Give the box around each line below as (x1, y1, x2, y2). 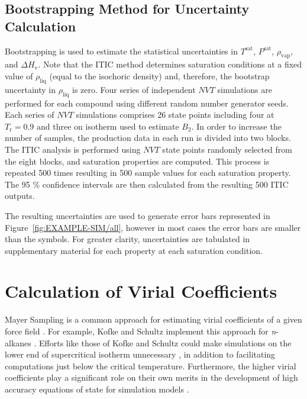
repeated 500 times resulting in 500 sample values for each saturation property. (5, 166, 291, 179)
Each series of (5, 108, 54, 121)
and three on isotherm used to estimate (37, 120, 179, 132)
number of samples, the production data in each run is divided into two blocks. (5, 131, 291, 144)
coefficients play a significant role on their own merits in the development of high (5, 371, 298, 384)
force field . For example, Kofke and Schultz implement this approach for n (5, 325, 276, 337)
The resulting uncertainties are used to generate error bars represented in (5, 209, 270, 221)
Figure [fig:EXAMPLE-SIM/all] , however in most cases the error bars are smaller (5, 221, 301, 233)
